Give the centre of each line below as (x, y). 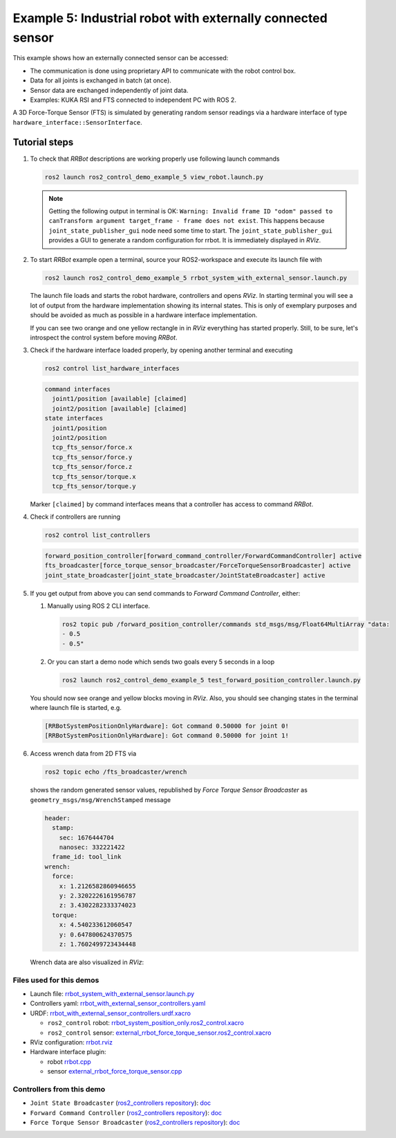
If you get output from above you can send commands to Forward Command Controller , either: (165, 593)
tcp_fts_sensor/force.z (92, 467)
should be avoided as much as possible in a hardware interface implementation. (144, 315)
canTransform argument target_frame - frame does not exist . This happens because (187, 221)
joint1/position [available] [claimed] (120, 399)
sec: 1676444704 (86, 837)
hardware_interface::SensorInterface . (78, 122)
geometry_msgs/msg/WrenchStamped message (101, 799)
